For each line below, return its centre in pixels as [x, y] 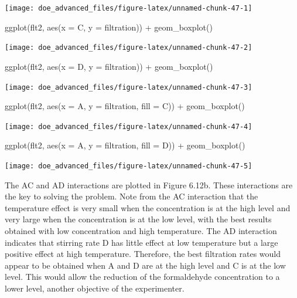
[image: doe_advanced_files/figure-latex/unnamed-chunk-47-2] [129, 48]
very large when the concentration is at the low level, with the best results [138, 219]
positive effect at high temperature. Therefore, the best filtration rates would [143, 254]
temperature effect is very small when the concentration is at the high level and [148, 207]
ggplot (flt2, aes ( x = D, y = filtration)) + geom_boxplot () [109, 66]
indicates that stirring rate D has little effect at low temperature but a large [141, 242]
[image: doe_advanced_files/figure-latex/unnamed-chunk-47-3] [129, 87]
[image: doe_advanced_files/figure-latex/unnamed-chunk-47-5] [129, 166]
